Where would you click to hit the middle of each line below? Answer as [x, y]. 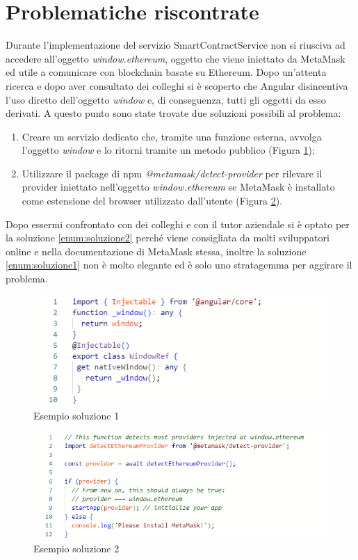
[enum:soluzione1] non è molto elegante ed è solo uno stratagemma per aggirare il [179, 265]
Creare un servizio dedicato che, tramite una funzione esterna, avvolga [172, 136]
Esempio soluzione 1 [76, 416]
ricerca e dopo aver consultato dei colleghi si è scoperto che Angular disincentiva [177, 85]
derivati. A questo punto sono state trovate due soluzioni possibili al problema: [173, 113]
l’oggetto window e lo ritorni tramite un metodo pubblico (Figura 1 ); [168, 150]
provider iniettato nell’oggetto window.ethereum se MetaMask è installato [178, 187]
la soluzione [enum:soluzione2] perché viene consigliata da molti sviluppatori [168, 238]
